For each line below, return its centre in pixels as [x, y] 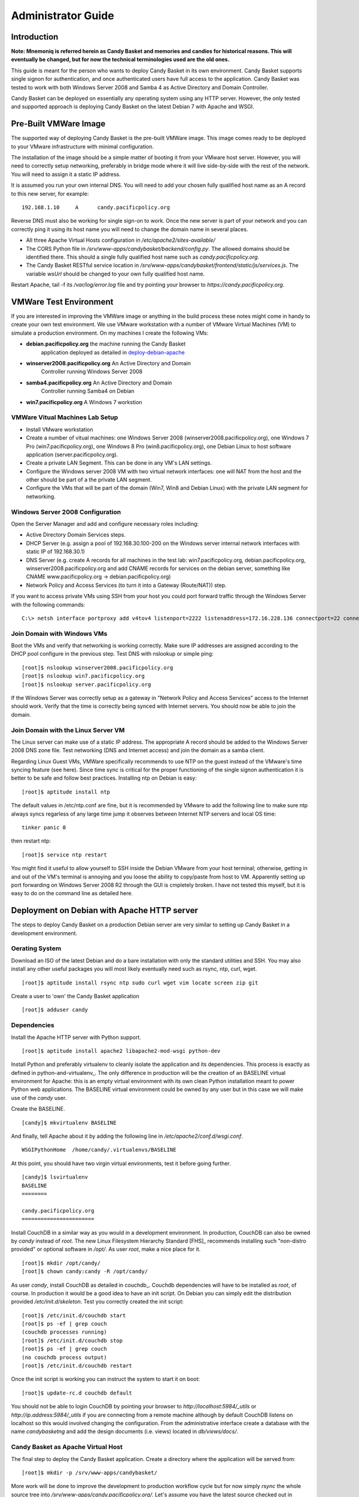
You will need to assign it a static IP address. [66, 174]
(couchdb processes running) [64, 1332]
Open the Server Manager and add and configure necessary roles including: [105, 524]
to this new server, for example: [50, 193]
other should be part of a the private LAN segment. [89, 480]
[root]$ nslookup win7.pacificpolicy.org [83, 676]
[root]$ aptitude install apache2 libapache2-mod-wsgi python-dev [121, 1051]
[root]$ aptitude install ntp [66, 792]
